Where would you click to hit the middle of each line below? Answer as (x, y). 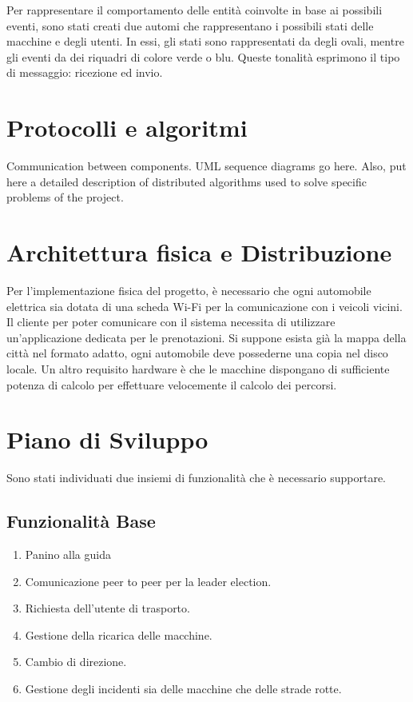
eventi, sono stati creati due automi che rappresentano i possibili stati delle (190, 25)
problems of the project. (65, 197)
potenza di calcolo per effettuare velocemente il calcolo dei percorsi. (172, 384)
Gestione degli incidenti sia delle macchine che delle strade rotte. (183, 689)
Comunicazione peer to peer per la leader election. (148, 581)
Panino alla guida (68, 554)
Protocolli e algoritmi (127, 128)
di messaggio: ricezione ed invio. (85, 72)
